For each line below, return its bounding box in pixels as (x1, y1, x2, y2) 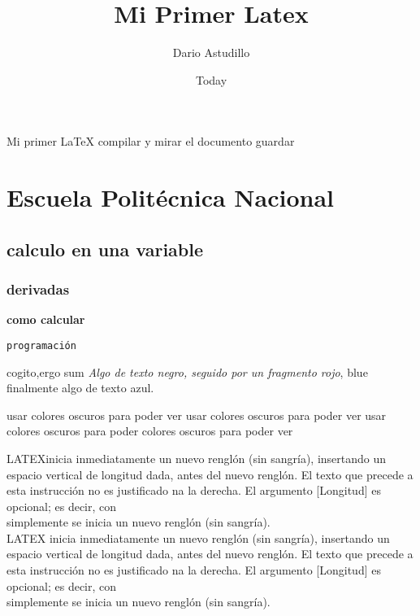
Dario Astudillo (172, 44, 250, 61)
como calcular (6, 311, 85, 328)
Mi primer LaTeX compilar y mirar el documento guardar (6, 133, 295, 150)
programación (6, 339, 76, 352)
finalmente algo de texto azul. (6, 379, 154, 396)
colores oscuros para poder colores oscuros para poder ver (6, 422, 293, 439)
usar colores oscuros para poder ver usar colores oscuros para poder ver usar (6, 406, 387, 423)
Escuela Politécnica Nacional (6, 181, 334, 214)
